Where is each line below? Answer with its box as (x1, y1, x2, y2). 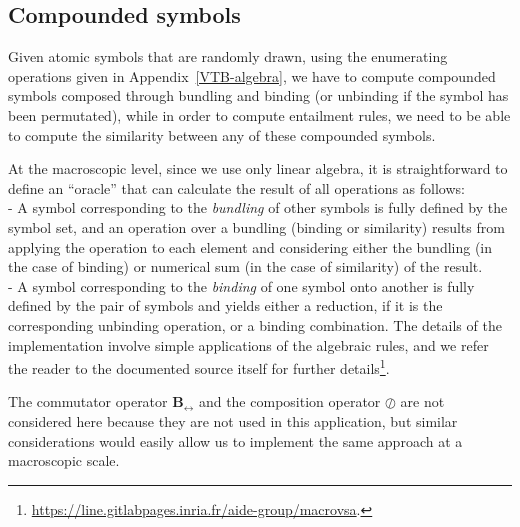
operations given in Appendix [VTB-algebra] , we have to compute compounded (8, 65, 496, 86)
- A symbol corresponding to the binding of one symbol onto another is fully (8, 275, 475, 296)
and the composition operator (198, 391, 381, 412)
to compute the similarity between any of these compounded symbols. (8, 124, 436, 145)
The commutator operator (8, 391, 168, 412)
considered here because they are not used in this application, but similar (8, 410, 458, 431)
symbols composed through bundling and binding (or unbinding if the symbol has (8, 85, 509, 106)
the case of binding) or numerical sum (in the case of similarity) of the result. (8, 256, 483, 277)
